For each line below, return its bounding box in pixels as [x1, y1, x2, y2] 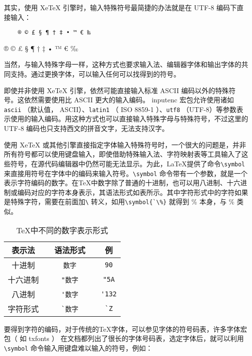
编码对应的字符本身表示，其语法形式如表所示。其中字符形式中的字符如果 [17, 187, 248, 197]
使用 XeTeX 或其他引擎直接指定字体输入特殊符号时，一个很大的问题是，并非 [4, 139, 246, 149]
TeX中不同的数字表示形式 [16, 224, 109, 236]
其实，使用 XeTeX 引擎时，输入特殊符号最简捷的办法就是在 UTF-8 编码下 [4, 2, 237, 12]
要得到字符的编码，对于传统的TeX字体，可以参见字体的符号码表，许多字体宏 [4, 324, 247, 334]
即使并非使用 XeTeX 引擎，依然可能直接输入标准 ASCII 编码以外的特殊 [4, 85, 229, 95]
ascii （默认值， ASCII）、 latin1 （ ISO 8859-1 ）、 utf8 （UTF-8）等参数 [4, 104, 236, 114]
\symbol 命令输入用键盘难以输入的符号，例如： [4, 342, 153, 353]
